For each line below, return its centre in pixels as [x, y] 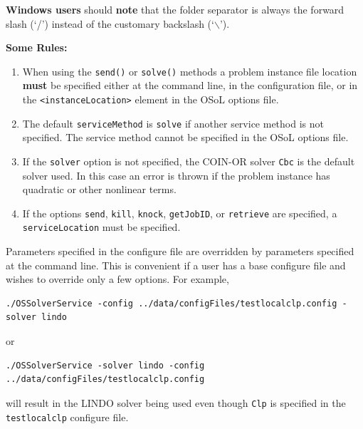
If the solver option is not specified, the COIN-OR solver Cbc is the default [189, 161]
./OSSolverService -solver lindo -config [105, 365]
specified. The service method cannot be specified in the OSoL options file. [185, 137]
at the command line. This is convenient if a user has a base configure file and [176, 265]
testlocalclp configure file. [67, 417]
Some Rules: [37, 47]
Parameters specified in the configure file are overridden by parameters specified [180, 251]
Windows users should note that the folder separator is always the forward [175, 9]
